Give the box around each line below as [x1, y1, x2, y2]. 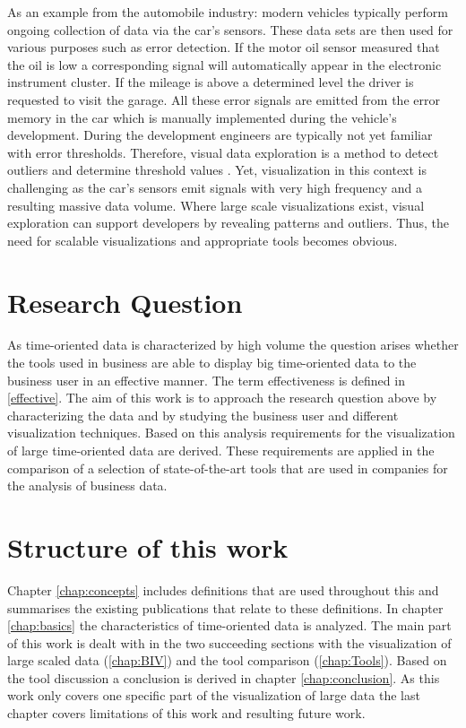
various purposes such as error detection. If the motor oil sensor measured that [7, 38, 440, 56]
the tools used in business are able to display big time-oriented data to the [7, 353, 417, 372]
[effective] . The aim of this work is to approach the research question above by [7, 388, 437, 407]
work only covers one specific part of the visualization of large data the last [7, 686, 420, 705]
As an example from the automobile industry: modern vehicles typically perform [7, 3, 448, 21]
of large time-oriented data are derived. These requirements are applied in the [7, 441, 435, 459]
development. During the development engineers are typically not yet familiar [7, 126, 433, 144]
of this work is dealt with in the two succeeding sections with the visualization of [7, 633, 452, 652]
